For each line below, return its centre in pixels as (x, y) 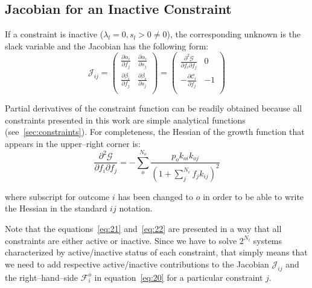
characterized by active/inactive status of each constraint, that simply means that (156, 252)
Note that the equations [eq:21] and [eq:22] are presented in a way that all (143, 228)
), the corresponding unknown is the (234, 34)
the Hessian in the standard (56, 208)
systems (268, 240)
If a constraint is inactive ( (54, 34)
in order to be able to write (253, 196)
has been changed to (156, 196)
